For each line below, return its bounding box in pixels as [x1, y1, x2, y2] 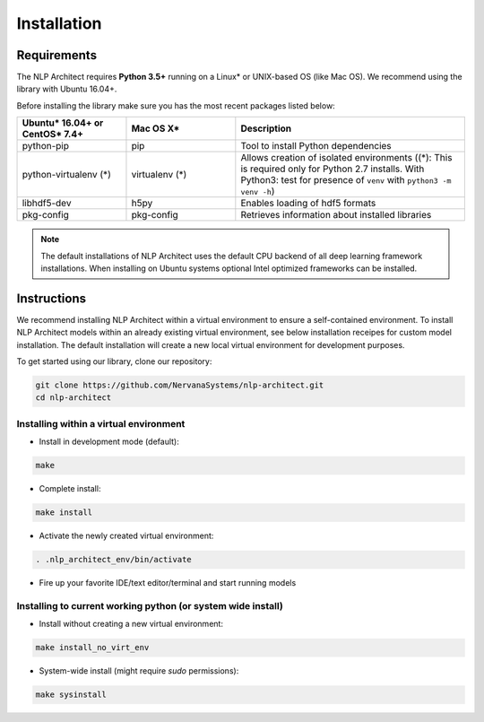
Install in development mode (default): [39, 436, 179, 448]
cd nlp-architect [35, 393, 112, 403]
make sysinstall [35, 690, 108, 700]
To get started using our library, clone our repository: [16, 356, 212, 367]
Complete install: [39, 483, 101, 494]
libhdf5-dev [22, 197, 72, 210]
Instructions [16, 291, 87, 306]
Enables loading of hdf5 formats [240, 197, 376, 210]
